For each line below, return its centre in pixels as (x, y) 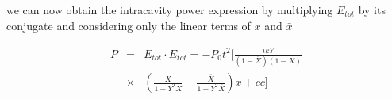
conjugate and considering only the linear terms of (129, 25)
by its (372, 10)
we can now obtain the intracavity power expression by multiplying (170, 10)
